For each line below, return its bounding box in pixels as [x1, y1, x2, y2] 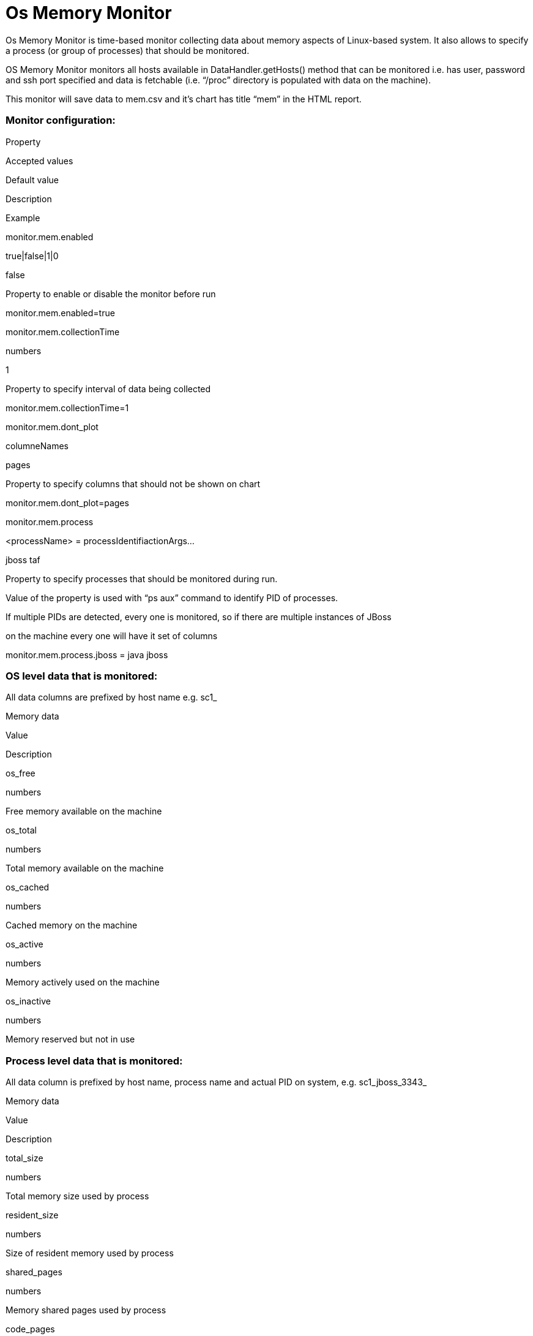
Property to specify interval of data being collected [6, 383, 211, 394]
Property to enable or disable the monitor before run [6, 288, 216, 299]
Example [6, 212, 40, 223]
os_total [6, 825, 37, 836]
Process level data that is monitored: [6, 1054, 183, 1067]
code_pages [6, 1324, 55, 1334]
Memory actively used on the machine [6, 977, 160, 988]
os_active [6, 939, 43, 950]
